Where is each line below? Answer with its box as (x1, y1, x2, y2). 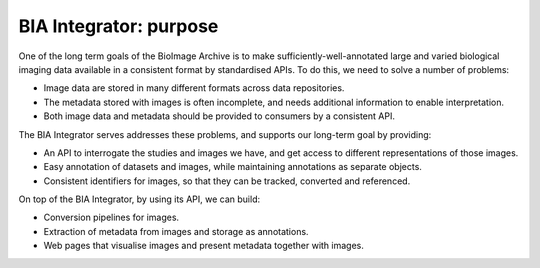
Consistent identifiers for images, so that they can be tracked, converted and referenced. (43, 175, 411, 187)
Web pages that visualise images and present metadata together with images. (43, 240, 365, 252)
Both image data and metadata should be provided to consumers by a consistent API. (43, 110, 395, 122)
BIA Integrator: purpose (18, 15, 219, 37)
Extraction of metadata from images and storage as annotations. (43, 225, 309, 237)
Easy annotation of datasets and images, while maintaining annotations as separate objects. (43, 161, 422, 173)
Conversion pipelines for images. (43, 211, 180, 224)
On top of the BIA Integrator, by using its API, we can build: (18, 193, 261, 205)
